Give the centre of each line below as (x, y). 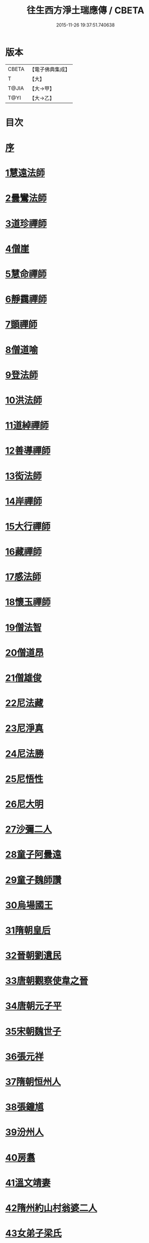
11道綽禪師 (27, 426)
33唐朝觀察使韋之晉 (47, 981)
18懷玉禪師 (28, 602)
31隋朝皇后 (28, 930)
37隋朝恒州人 (33, 1082)
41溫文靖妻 (28, 1183)
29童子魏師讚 (33, 880)
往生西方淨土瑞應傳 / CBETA (85, 10)
